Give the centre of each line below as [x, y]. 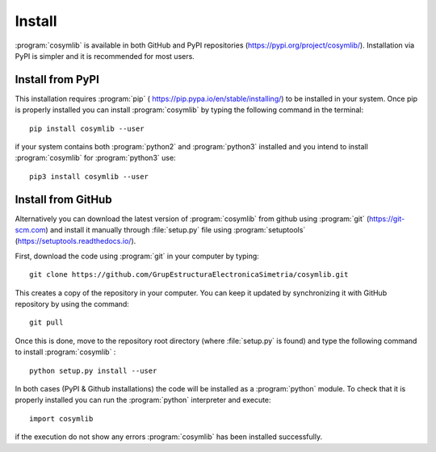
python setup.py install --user [93, 370]
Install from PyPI [57, 80]
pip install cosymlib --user [87, 128]
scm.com [30, 230]
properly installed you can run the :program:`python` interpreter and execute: [143, 400]
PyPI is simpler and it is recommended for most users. [105, 56]
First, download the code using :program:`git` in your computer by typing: [137, 256]
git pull [46, 322]
